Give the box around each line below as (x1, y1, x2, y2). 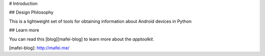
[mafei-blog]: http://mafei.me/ (9, 45, 70, 51)
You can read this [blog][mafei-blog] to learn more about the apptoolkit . (9, 36, 155, 42)
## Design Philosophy (9, 10, 54, 15)
